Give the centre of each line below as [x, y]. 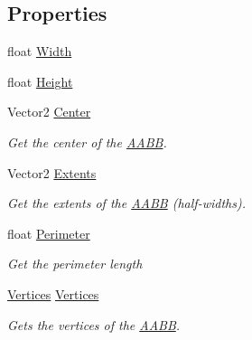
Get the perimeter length [75, 264]
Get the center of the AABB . [87, 142]
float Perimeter [49, 233]
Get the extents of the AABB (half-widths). [126, 203]
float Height [40, 81]
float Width [40, 51]
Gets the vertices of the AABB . [94, 324]
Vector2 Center [49, 112]
